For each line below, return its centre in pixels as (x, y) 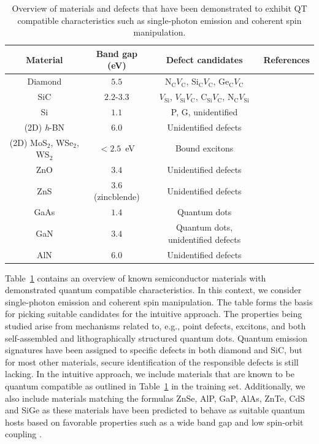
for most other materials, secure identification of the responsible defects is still (152, 362)
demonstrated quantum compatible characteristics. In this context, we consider (153, 290)
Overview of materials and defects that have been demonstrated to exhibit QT (159, 8)
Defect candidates (204, 59)
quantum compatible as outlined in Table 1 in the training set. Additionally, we (155, 386)
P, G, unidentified (204, 111)
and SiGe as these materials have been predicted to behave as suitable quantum (155, 410)
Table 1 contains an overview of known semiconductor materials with (136, 277)
